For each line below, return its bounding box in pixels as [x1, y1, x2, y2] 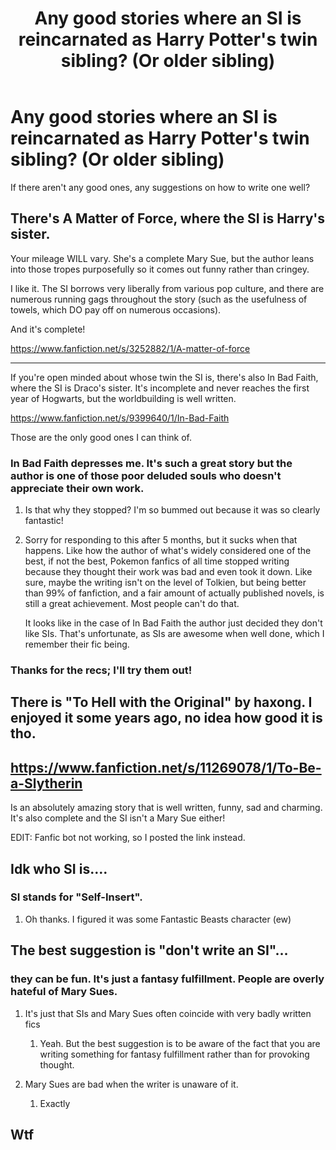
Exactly [39, 1097, 71, 1109]
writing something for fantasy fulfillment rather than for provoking [39, 1048, 310, 1060]
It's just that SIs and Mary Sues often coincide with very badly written [24, 1007, 312, 1019]
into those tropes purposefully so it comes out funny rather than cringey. [10, 263, 310, 275]
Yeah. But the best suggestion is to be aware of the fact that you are [39, 1037, 321, 1049]
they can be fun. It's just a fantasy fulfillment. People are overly [10, 972, 325, 986]
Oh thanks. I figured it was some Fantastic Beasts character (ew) [24, 913, 292, 925]
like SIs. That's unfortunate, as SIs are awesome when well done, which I [24, 628, 325, 640]
